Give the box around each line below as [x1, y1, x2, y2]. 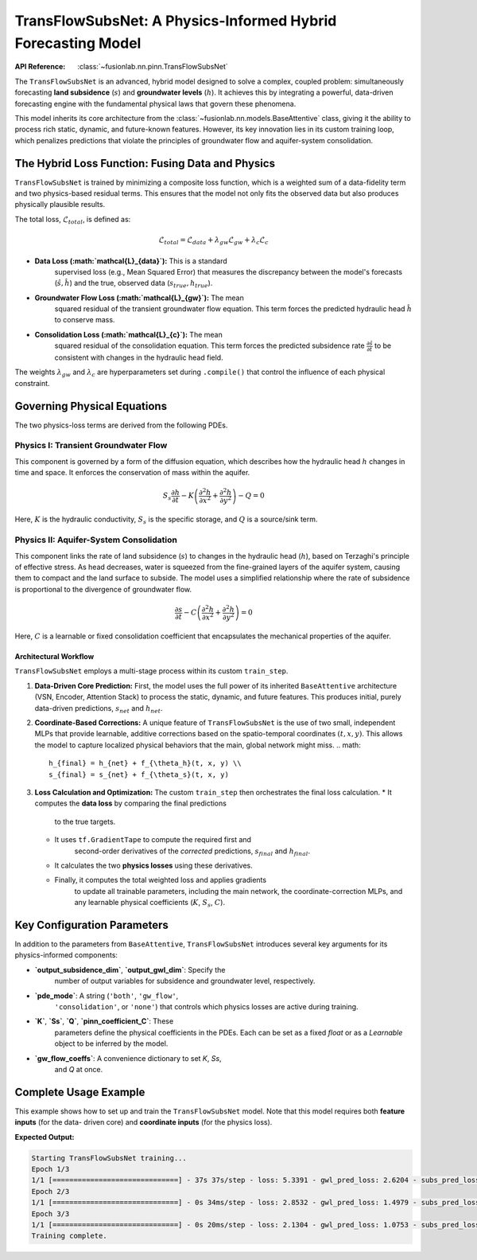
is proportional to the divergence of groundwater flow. [14, 584, 192, 594]
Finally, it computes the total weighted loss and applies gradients [54, 876, 266, 885]
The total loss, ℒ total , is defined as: [14, 214, 131, 226]
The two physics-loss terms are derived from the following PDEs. [14, 420, 228, 430]
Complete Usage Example [14, 1085, 145, 1098]
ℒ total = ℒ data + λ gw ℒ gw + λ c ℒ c [158, 235, 270, 246]
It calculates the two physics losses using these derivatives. [54, 860, 254, 870]
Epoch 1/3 [31, 1164, 70, 1173]
